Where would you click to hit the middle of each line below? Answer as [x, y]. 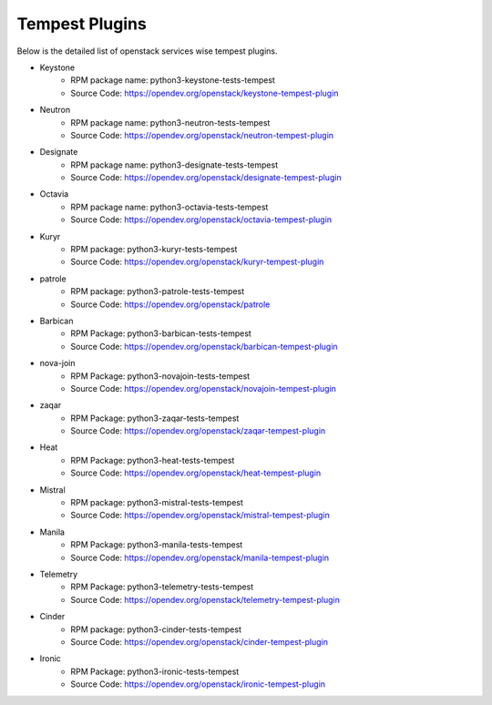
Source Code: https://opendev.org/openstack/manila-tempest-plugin [200, 557]
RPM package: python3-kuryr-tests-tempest [154, 250]
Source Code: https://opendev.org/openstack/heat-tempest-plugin [196, 473]
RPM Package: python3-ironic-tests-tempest [155, 671]
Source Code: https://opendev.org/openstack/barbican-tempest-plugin [204, 346]
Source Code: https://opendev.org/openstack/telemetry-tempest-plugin [205, 599]
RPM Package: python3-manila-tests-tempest [157, 545]
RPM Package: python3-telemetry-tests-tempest [162, 587]
